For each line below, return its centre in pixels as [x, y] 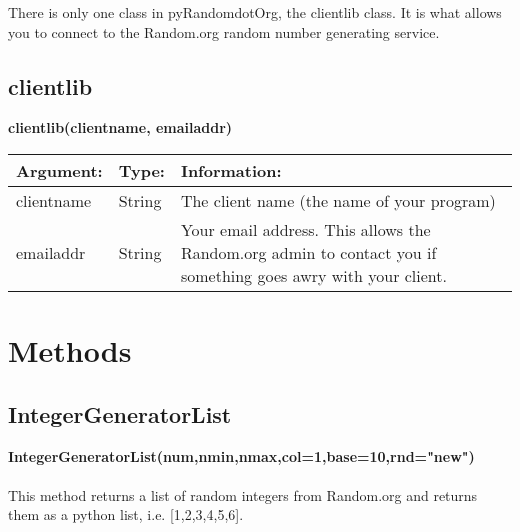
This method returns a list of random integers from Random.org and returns [243, 494]
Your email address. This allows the [305, 229]
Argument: [59, 170]
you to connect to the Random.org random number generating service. [224, 31]
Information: [231, 170]
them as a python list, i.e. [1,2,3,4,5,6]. [126, 514]
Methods [70, 350]
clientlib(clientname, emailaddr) [120, 127]
